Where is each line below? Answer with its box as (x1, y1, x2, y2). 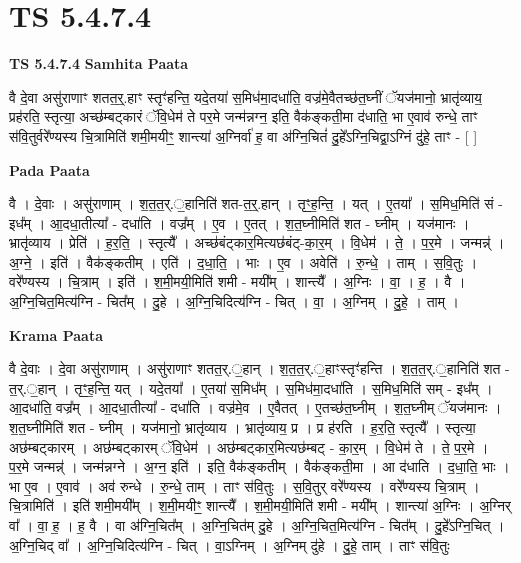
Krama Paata (9, 324, 103, 345)
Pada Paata (9, 159, 90, 180)
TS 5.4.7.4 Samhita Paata (9, 53, 189, 74)
